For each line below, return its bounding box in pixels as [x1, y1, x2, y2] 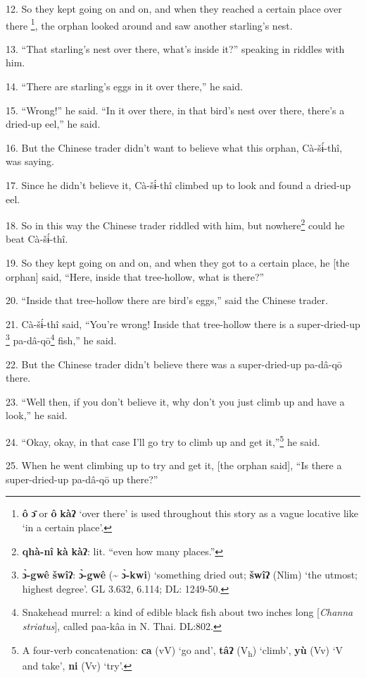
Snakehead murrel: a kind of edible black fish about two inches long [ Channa [22, 605, 353, 619]
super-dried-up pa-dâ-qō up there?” [6, 471, 158, 486]
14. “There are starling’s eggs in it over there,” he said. [6, 79, 243, 94]
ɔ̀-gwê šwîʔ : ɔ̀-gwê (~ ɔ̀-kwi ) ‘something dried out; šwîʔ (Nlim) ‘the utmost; [22, 567, 358, 582]
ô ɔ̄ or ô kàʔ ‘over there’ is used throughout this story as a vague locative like [22, 506, 358, 521]
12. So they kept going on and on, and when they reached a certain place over [6, 1, 342, 16]
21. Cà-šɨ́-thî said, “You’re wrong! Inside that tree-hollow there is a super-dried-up [6, 316, 360, 331]
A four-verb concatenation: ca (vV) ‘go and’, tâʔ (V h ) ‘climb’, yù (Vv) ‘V [22, 642, 343, 659]
